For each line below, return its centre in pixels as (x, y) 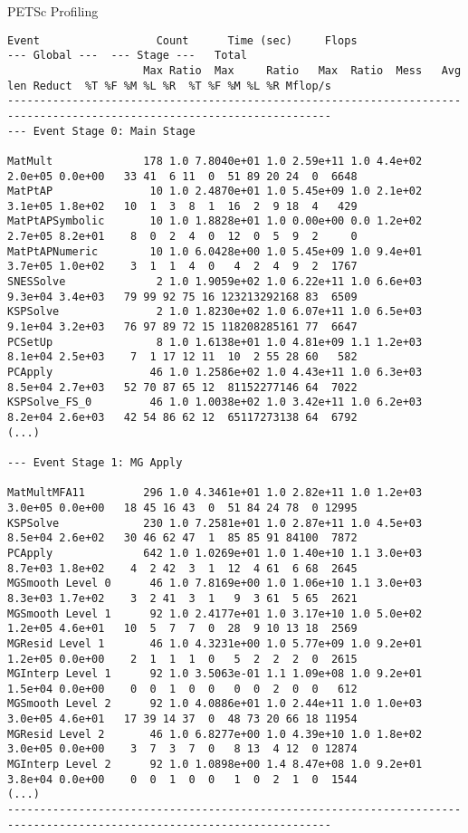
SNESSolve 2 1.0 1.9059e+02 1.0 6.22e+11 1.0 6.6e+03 (215, 282)
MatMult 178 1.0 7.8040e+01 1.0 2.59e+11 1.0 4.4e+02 (215, 161)
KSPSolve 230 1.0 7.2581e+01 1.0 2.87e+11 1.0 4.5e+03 (215, 523)
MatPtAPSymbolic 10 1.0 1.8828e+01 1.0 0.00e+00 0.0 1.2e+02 (215, 221)
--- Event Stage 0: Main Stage (101, 131)
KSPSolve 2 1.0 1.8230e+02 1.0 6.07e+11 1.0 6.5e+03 (215, 312)
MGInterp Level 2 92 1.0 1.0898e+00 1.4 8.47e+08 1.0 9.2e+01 (215, 765)
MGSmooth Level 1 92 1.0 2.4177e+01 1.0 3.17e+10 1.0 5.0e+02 (215, 613)
